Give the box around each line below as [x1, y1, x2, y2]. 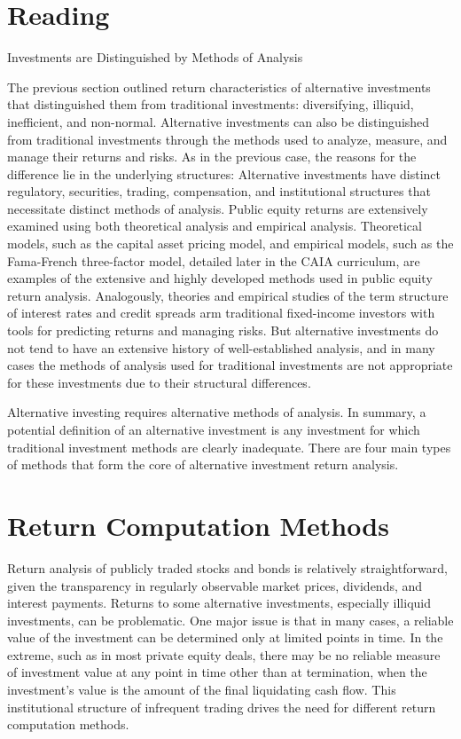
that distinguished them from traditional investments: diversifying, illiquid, [7, 95, 414, 114]
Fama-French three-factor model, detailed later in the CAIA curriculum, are [7, 251, 420, 270]
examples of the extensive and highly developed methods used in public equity [7, 269, 433, 287]
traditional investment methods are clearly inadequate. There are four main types [7, 437, 451, 456]
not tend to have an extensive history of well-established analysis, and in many [7, 338, 435, 357]
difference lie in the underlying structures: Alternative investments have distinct [7, 164, 441, 183]
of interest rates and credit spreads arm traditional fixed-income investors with [7, 303, 435, 322]
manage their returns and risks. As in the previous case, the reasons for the [7, 147, 417, 166]
